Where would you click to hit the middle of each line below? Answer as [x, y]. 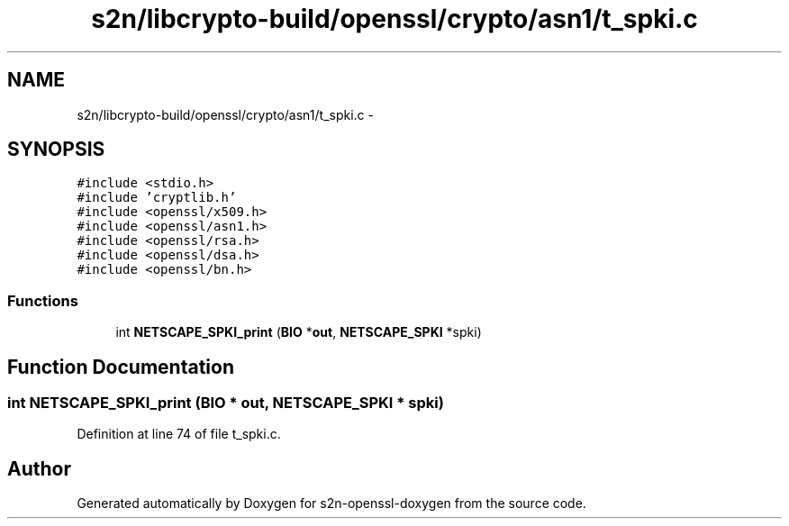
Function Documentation [121, 367]
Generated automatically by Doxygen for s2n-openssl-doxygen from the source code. [331, 503]
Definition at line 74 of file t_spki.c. [179, 434]
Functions [43, 300]
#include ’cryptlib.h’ [157, 198]
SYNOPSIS [56, 150]
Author [39, 468]
